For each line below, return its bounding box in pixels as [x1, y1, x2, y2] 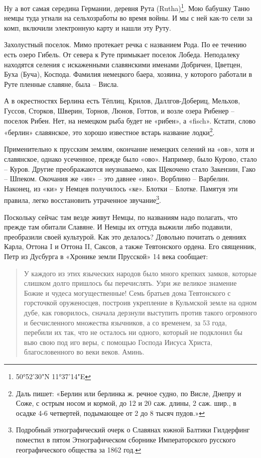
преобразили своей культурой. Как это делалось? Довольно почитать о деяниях [4, 231, 246, 242]
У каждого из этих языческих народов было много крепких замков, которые [24, 268, 257, 278]
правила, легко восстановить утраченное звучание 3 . [4, 193, 161, 205]
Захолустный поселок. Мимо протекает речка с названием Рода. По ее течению [4, 39, 246, 50]
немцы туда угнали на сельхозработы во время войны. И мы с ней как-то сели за [4, 13, 252, 23]
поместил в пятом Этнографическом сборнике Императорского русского [16, 434, 236, 444]
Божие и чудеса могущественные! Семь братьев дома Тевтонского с [24, 287, 231, 298]
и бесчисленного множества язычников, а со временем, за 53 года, [24, 317, 227, 327]
